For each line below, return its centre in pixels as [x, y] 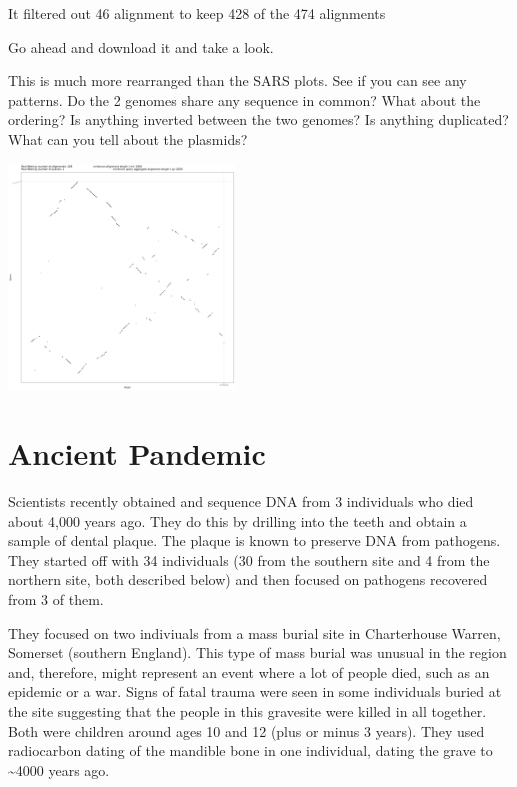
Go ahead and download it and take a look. [141, 46]
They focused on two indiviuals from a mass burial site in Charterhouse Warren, [254, 632]
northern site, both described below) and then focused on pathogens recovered [248, 579]
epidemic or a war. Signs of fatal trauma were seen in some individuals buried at [255, 691]
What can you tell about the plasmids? [128, 138]
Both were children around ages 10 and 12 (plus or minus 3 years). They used [246, 730]
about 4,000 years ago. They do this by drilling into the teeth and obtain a [237, 520]
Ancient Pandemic [137, 453]
